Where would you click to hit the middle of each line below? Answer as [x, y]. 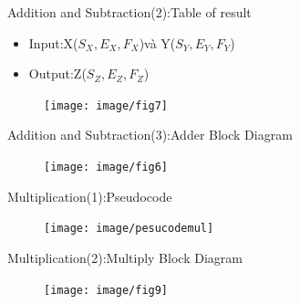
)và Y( [157, 42]
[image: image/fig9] [106, 290]
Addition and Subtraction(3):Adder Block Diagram [150, 135]
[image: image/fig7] [106, 105]
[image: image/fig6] [106, 168]
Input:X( [53, 42]
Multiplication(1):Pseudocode [90, 196]
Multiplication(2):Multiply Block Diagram [125, 257]
